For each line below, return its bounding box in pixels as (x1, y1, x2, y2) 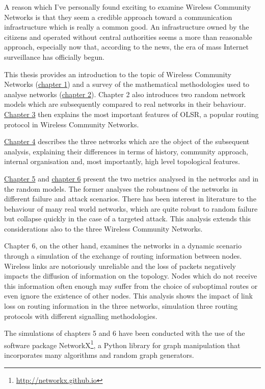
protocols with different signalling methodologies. (4, 310, 157, 321)
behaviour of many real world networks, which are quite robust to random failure (4, 203, 258, 214)
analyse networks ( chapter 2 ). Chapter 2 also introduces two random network (4, 88, 246, 99)
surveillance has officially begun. (4, 51, 104, 62)
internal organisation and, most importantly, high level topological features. (4, 156, 240, 167)
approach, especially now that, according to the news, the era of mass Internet (4, 41, 249, 52)
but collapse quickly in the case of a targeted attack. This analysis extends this (4, 213, 251, 224)
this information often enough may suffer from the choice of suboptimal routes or (4, 280, 258, 291)
